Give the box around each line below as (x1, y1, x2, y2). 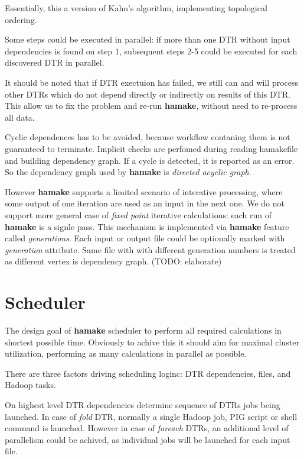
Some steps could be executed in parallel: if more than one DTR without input (5, 33, 290, 46)
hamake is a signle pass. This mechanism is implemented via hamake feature (5, 220, 289, 232)
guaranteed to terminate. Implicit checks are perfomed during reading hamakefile (5, 142, 298, 154)
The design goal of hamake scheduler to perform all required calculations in (5, 324, 282, 336)
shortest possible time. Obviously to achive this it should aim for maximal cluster (5, 335, 299, 348)
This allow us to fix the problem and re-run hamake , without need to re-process (5, 99, 298, 112)
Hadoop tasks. (5, 379, 56, 391)
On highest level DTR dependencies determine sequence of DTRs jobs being (5, 398, 280, 410)
